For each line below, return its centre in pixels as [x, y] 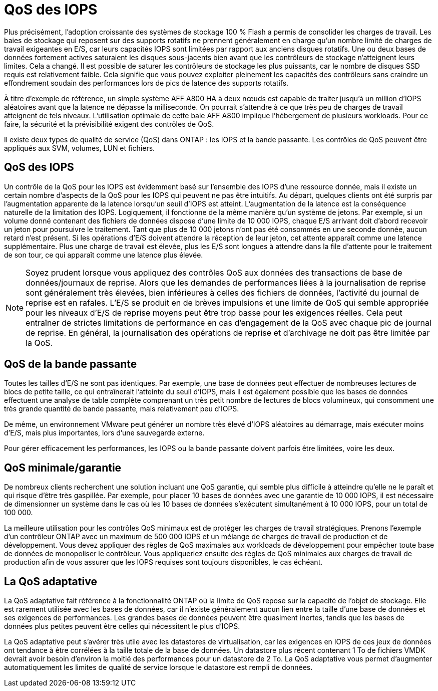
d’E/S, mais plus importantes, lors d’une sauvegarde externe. [104, 433]
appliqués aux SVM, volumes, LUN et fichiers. [80, 148]
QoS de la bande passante [71, 364]
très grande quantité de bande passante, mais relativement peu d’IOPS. [122, 409]
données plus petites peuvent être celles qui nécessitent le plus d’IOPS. [122, 626]
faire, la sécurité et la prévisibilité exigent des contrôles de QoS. [109, 124]
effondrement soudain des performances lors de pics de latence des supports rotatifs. [146, 83]
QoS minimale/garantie [63, 468]
